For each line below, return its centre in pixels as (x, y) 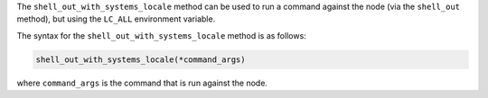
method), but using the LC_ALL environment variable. (116, 19)
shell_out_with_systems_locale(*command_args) (141, 59)
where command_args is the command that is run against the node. (142, 83)
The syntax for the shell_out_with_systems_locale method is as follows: (161, 35)
